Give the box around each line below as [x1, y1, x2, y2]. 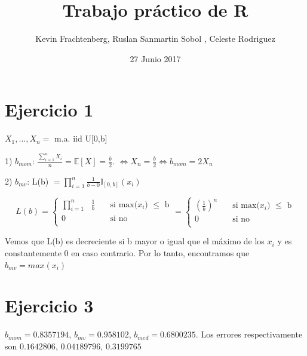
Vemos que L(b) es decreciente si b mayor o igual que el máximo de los [5, 235, 265, 247]
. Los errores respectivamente [195, 328, 303, 340]
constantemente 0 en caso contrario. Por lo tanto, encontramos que [5, 246, 250, 259]
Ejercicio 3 [5, 293, 94, 318]
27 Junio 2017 [130, 52, 181, 65]
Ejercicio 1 [5, 97, 94, 122]
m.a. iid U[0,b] [54, 132, 108, 145]
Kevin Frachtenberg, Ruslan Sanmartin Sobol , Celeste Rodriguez [35, 32, 275, 45]
